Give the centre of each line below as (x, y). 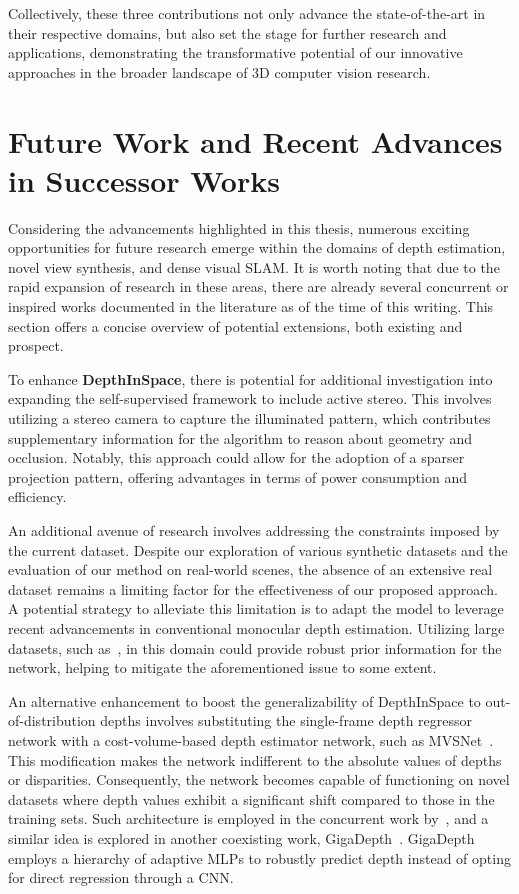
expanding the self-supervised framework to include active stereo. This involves (250, 398)
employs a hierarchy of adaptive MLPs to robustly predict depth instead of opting (259, 857)
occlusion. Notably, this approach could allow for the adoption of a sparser (236, 457)
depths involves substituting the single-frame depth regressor (286, 720)
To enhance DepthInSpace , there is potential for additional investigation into (250, 378)
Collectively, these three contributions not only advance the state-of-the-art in (247, 13)
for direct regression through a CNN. (121, 877)
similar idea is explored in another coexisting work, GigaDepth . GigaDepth (241, 837)
